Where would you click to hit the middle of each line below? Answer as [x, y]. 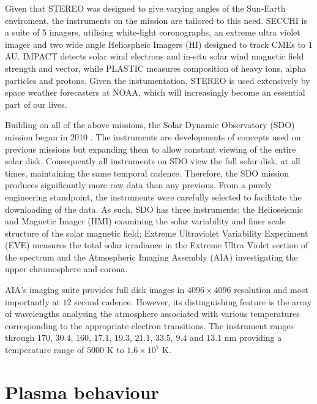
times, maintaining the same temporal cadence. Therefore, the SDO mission [147, 173]
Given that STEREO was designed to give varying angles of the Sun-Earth [145, 8]
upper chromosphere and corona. [66, 269]
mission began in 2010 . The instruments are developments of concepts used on [153, 136]
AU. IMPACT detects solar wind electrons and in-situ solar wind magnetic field [155, 56]
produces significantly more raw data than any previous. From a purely [139, 185]
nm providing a [253, 337]
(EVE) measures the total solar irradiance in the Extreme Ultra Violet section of [157, 245]
